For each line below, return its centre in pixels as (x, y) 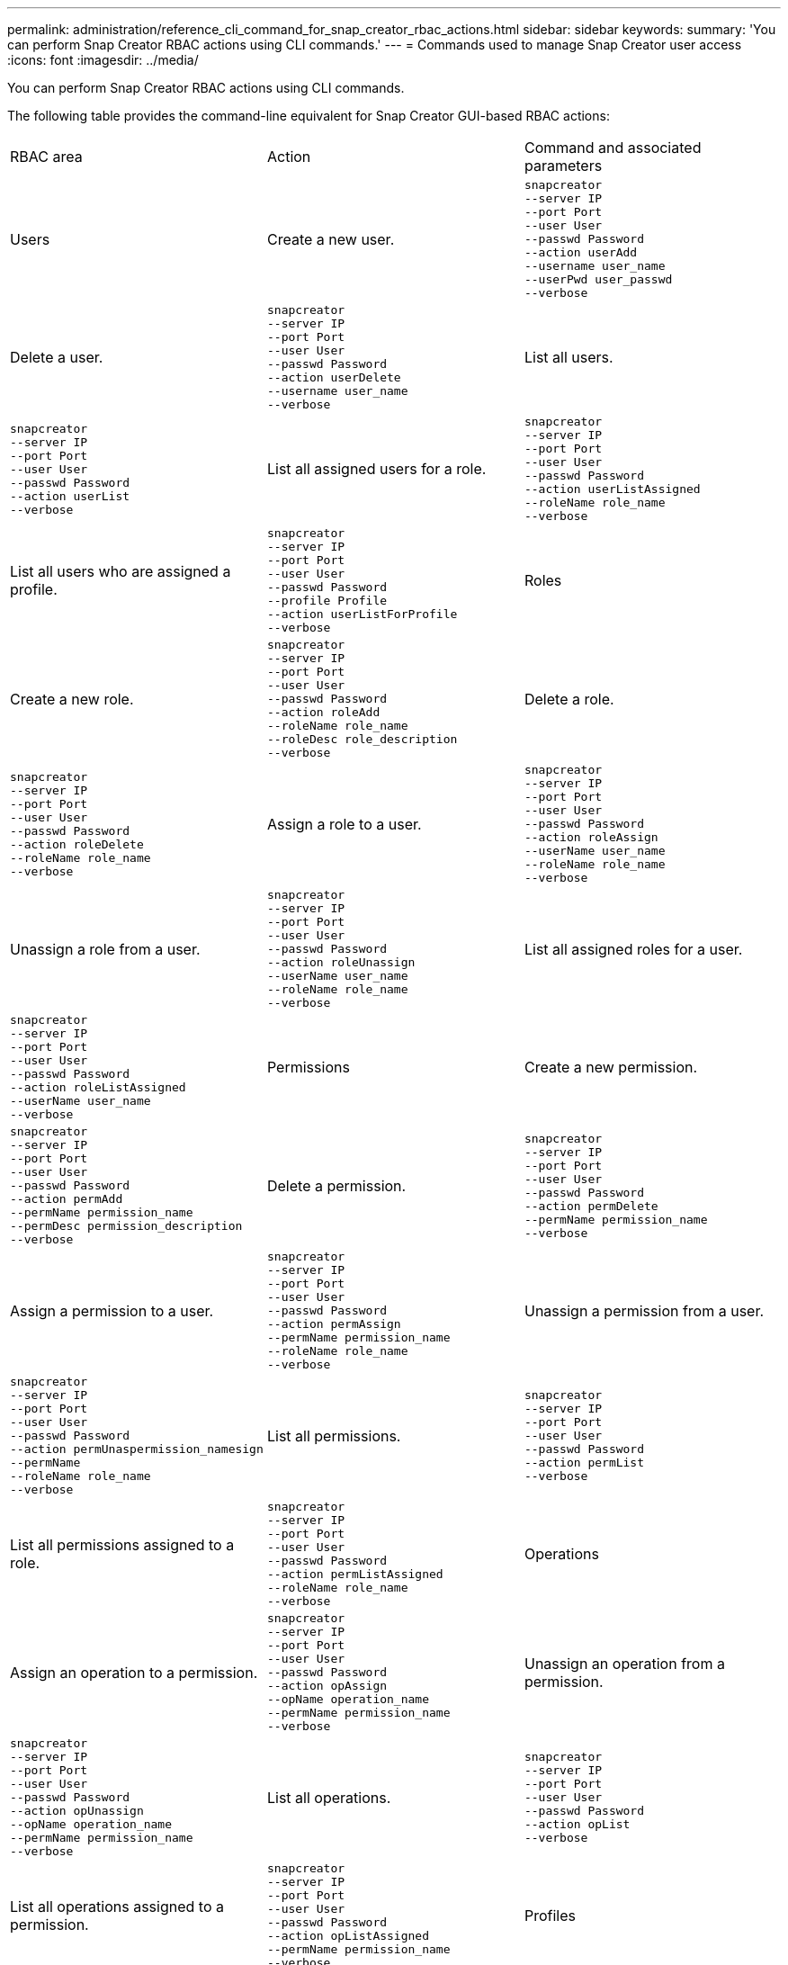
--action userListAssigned (612, 489)
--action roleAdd (323, 712)
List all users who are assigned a (121, 571)
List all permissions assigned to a (122, 1545)
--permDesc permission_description (126, 1226)
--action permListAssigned (355, 1574)
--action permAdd (67, 1199)
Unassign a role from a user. (105, 949)
